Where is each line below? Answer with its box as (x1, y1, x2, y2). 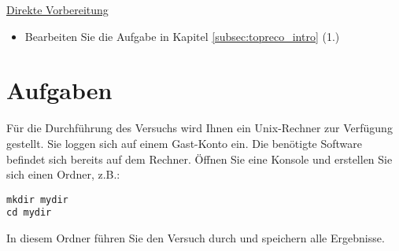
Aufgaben (6, 74, 113, 106)
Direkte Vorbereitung (6, 2, 109, 17)
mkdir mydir (6, 194, 68, 205)
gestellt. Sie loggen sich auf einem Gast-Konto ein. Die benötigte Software (6, 135, 363, 151)
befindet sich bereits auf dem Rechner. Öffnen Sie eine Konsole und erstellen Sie (6, 150, 393, 167)
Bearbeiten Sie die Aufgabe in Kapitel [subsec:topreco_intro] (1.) (24, 28, 340, 44)
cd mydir (6, 207, 52, 219)
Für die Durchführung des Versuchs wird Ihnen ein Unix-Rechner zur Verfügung (6, 120, 393, 136)
